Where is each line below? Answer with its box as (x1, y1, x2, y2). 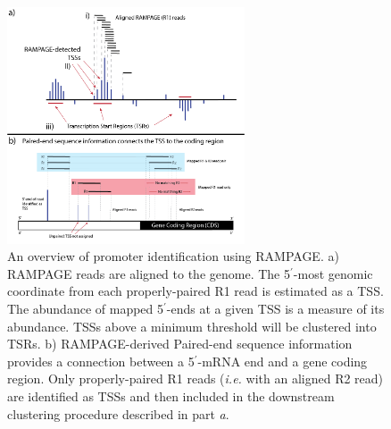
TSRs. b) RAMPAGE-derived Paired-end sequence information (7, 334, 353, 353)
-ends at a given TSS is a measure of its (166, 299, 385, 317)
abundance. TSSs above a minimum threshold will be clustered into (7, 316, 377, 335)
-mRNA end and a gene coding (197, 351, 368, 370)
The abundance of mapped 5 (7, 299, 164, 317)
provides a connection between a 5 (7, 351, 195, 370)
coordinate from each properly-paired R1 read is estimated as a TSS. (7, 282, 384, 300)
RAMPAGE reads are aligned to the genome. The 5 (7, 264, 290, 282)
